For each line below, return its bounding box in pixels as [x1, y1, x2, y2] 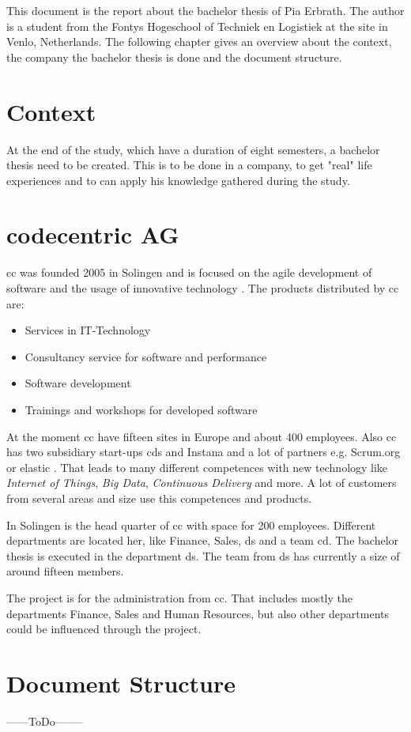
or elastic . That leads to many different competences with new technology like [6, 458, 388, 475]
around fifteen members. [6, 563, 124, 579]
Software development [25, 375, 131, 391]
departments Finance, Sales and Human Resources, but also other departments [6, 605, 389, 621]
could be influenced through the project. [6, 621, 202, 637]
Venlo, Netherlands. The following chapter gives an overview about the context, [6, 33, 392, 50]
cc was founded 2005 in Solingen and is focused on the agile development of [6, 264, 372, 281]
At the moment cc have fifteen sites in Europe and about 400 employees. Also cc [6, 428, 397, 444]
